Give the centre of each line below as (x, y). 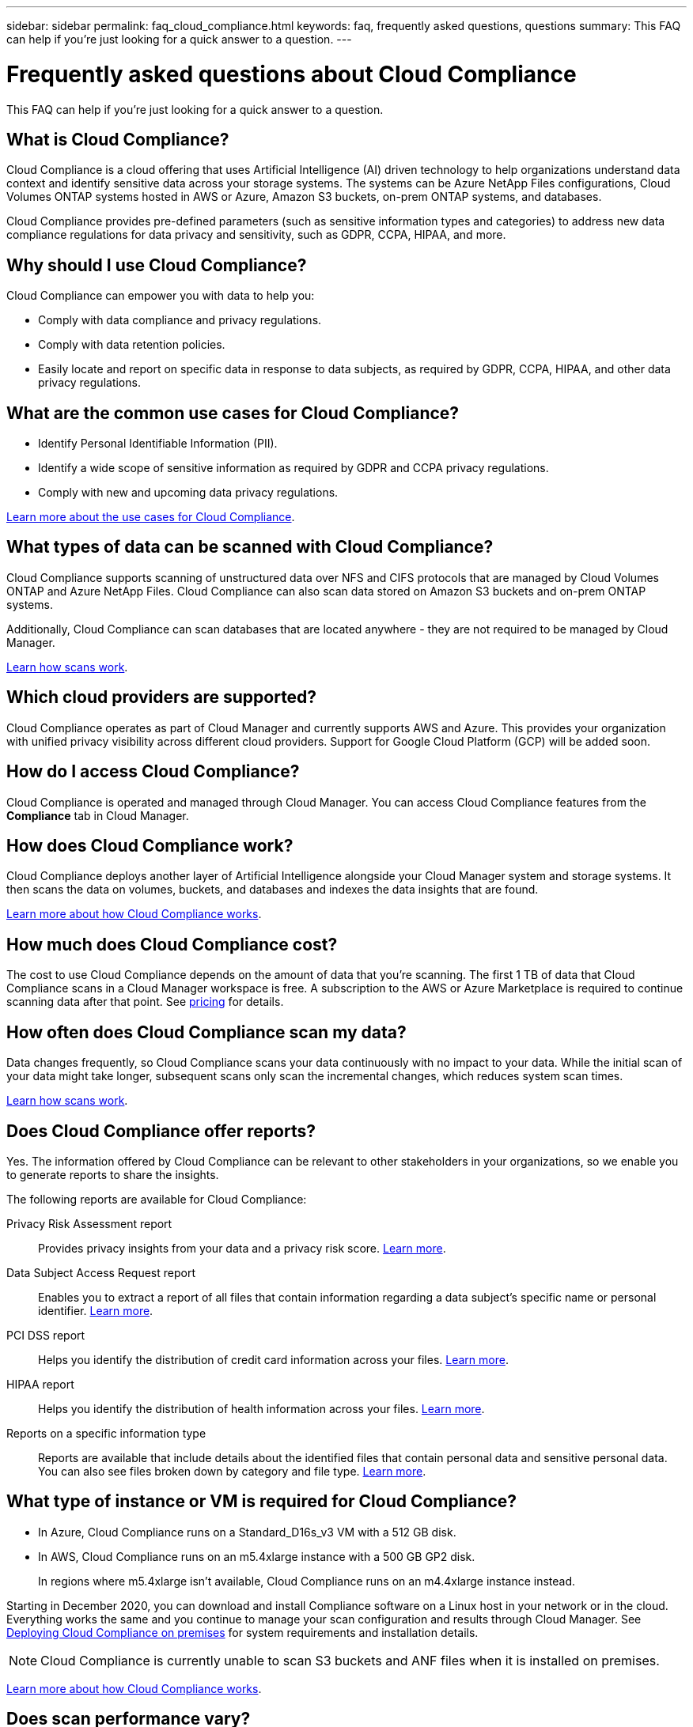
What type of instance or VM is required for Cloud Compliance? (262, 1502)
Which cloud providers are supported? (162, 697)
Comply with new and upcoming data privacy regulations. (188, 493)
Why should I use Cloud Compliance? (157, 265)
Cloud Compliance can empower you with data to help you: (161, 296)
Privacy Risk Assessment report (89, 1223)
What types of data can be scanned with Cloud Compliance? (250, 547)
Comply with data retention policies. (132, 345)
